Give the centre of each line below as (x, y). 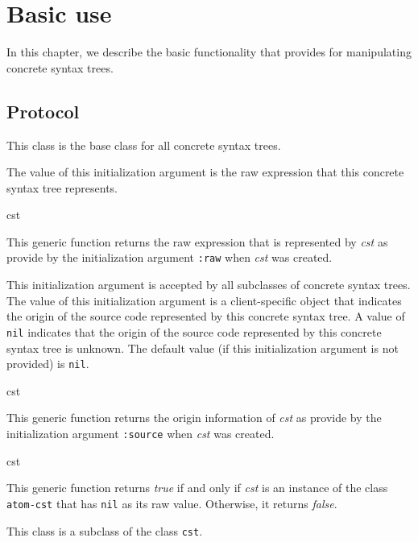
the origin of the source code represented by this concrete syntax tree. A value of (206, 316)
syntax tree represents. (62, 187)
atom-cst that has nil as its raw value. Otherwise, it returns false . (172, 503)
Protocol (43, 111)
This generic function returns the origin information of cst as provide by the (194, 418)
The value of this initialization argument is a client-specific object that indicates (204, 300)
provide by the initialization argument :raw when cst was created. (170, 257)
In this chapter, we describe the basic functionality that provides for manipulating (209, 52)
